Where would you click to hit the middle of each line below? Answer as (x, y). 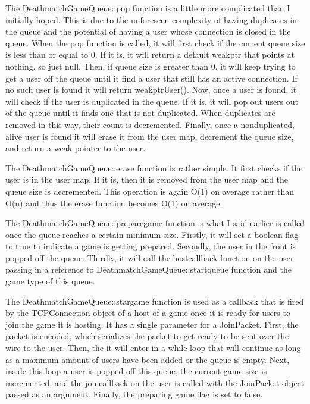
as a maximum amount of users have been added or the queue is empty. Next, (148, 359)
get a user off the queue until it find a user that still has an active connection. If (151, 78)
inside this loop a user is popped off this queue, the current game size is (136, 371)
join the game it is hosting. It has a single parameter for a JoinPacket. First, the (152, 324)
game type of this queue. (50, 281)
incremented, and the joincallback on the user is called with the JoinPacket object (155, 382)
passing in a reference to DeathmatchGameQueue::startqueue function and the (148, 269)
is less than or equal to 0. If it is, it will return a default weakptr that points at (150, 54)
